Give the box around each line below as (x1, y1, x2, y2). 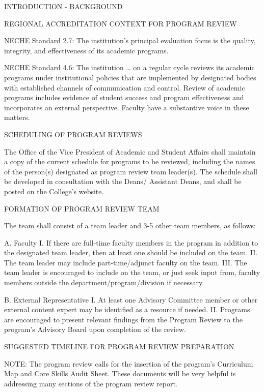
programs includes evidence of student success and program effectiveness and (4, 92, 244, 103)
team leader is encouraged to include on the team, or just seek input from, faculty (4, 267, 260, 278)
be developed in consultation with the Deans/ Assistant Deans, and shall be (4, 176, 242, 187)
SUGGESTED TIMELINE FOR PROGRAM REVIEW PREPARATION (4, 341, 234, 352)
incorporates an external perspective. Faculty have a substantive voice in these (4, 102, 249, 112)
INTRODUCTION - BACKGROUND (4, 1, 123, 11)
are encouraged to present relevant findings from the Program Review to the (4, 314, 243, 324)
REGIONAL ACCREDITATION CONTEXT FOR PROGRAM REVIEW (4, 18, 237, 28)
